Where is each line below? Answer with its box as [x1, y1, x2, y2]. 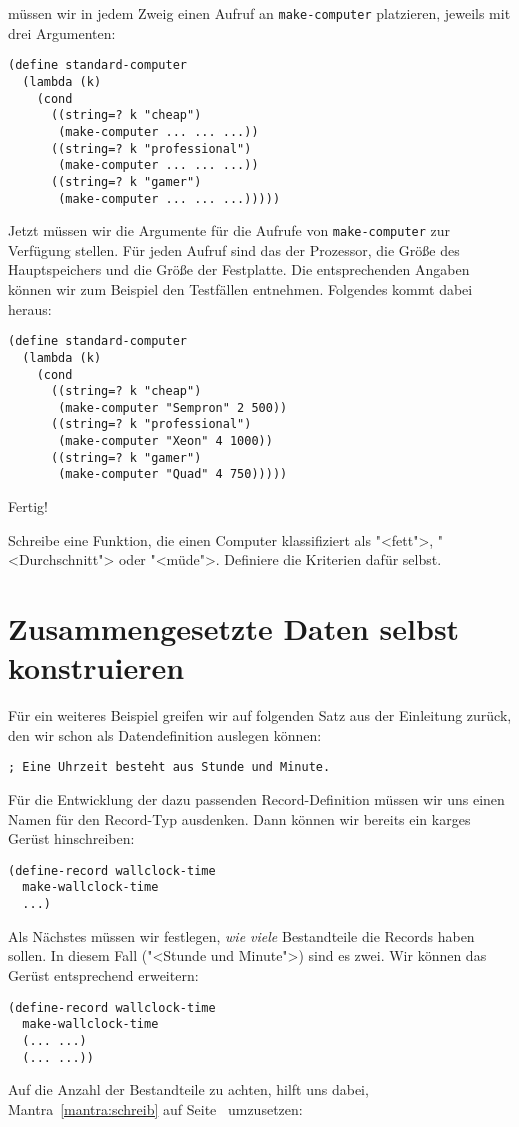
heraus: [8, 298, 52, 319]
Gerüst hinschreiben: [8, 828, 135, 849]
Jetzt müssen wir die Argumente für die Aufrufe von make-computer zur [8, 220, 451, 241]
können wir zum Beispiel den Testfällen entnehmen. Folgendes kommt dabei [8, 279, 473, 299]
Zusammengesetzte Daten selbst [8, 608, 460, 649]
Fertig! [8, 496, 48, 517]
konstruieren [8, 647, 185, 688]
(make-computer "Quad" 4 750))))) [58, 467, 288, 482]
